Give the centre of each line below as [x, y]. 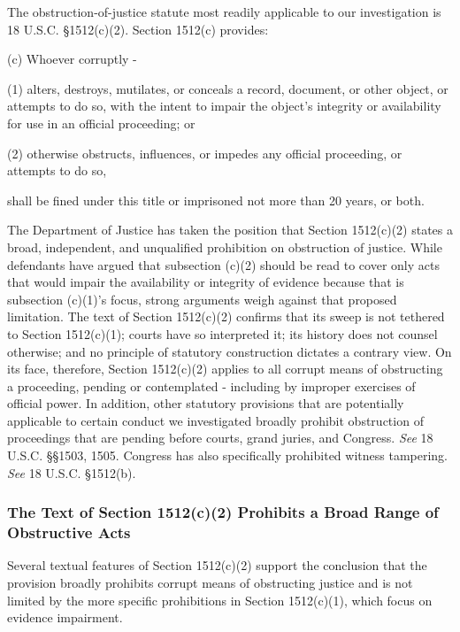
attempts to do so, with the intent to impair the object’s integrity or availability [224, 106]
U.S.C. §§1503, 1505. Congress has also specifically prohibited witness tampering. [227, 455]
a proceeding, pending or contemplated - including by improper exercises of [211, 385]
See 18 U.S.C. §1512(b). [72, 472]
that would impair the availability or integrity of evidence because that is [206, 282]
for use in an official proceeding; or [101, 123]
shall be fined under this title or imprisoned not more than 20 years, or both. [216, 200]
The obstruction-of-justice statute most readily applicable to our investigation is [224, 12]
